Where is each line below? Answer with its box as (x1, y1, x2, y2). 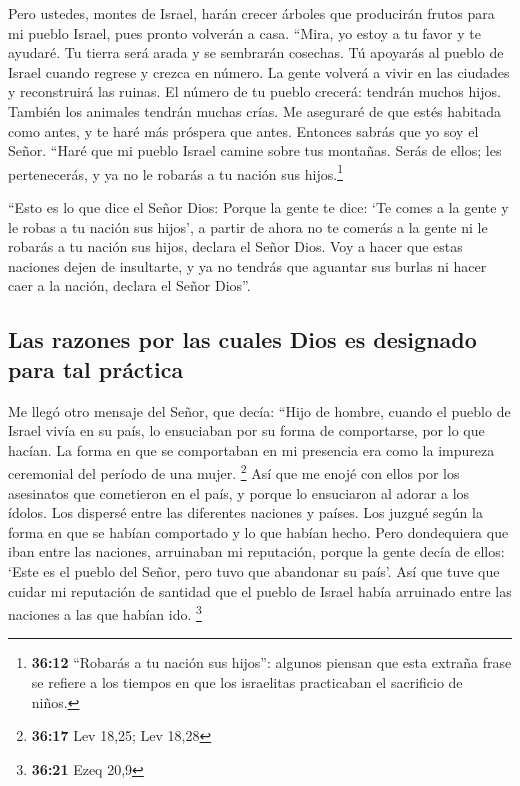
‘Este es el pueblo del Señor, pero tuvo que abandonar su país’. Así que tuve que (8, 560, 500, 581)
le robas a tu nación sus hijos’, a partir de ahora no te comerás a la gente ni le (8, 216, 488, 237)
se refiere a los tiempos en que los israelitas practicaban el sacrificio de (31, 672, 463, 692)
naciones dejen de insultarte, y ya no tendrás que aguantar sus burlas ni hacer (8, 255, 487, 276)
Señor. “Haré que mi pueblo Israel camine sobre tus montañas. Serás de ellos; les (8, 140, 502, 161)
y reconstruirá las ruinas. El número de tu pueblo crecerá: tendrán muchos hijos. (8, 81, 501, 102)
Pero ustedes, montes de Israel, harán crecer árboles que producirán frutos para (8, 3, 495, 23)
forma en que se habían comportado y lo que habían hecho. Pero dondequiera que (8, 521, 509, 542)
